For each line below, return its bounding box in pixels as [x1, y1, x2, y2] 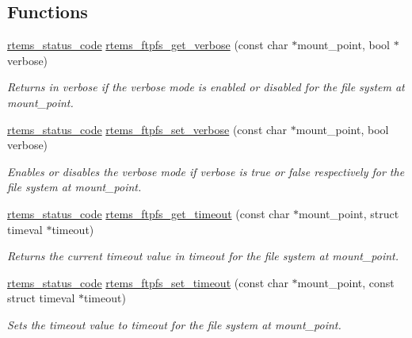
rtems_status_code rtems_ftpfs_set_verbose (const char [7, 121, 288, 137]
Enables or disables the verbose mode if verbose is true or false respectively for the [7, 163, 405, 179]
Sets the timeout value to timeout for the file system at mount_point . [7, 316, 341, 332]
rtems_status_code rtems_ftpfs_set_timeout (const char [7, 274, 288, 290]
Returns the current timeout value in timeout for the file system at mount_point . [7, 248, 399, 264]
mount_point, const [297, 274, 395, 290]
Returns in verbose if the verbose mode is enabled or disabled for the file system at [7, 79, 405, 95]
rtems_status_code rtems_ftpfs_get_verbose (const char [7, 36, 288, 53]
